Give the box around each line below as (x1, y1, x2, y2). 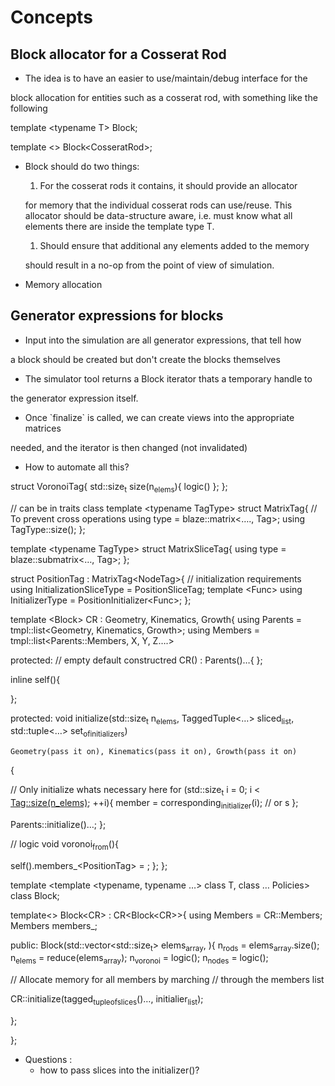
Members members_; (10, 919, 98, 931)
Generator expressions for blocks (10, 307, 224, 325)
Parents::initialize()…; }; (10, 818, 107, 830)
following (10, 102, 48, 114)
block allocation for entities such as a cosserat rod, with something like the (10, 92, 318, 103)
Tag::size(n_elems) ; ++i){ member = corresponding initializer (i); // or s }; (10, 797, 299, 811)
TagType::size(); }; (10, 523, 86, 535)
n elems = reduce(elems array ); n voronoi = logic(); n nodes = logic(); (10, 952, 269, 966)
